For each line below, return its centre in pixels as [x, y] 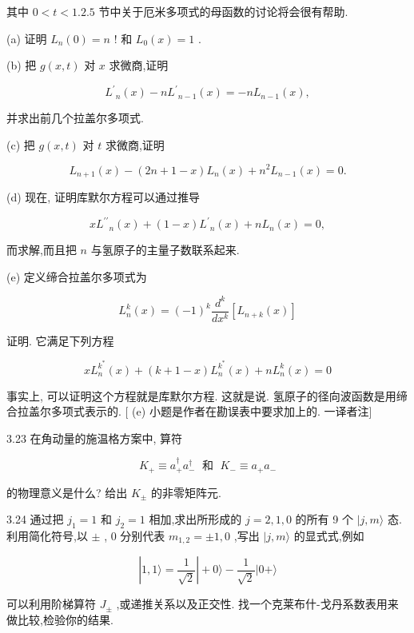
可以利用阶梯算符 [51, 604]
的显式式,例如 [329, 535]
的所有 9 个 [324, 519]
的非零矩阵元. [186, 492]
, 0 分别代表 [135, 535]
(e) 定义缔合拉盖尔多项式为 [77, 276]
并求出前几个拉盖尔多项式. [75, 118]
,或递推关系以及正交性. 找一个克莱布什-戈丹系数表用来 [257, 604]
